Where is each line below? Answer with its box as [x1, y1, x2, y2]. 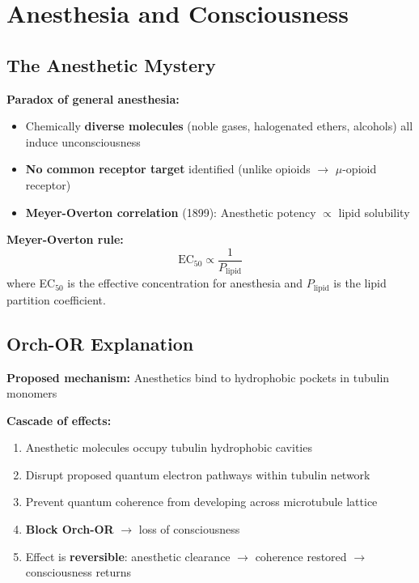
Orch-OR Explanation [6, 330, 194, 355]
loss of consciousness [138, 521, 240, 538]
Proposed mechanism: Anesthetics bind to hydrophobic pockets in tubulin [6, 368, 390, 385]
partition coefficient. [6, 291, 106, 308]
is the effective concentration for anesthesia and [67, 274, 303, 291]
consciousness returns [25, 564, 132, 581]
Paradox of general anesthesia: [6, 90, 180, 107]
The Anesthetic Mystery [6, 52, 216, 77]
